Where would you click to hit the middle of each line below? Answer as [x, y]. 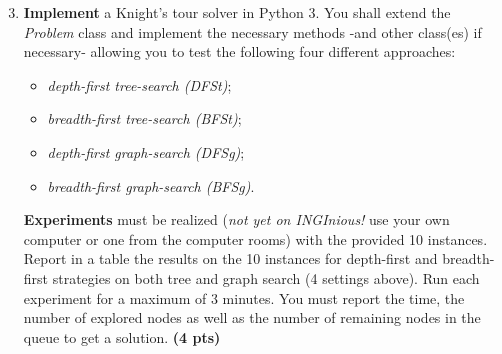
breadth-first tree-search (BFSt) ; [144, 118]
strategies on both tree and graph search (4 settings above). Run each [266, 277]
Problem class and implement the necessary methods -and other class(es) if [252, 31]
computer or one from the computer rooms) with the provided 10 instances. [255, 238]
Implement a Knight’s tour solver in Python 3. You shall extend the [237, 12]
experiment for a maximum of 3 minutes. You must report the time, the [244, 297]
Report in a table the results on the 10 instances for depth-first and [230, 258]
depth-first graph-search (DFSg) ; [146, 151]
